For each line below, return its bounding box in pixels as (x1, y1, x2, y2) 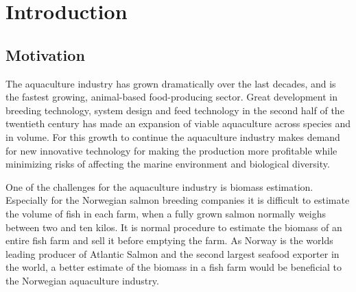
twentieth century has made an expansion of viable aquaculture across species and (5, 116, 351, 131)
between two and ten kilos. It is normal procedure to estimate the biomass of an (5, 220, 342, 234)
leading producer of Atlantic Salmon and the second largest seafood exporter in (5, 246, 340, 261)
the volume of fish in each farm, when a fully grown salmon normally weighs (5, 206, 327, 220)
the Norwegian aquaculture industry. (5, 273, 159, 287)
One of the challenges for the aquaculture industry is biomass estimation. (5, 179, 313, 194)
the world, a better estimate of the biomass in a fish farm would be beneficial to (5, 260, 342, 274)
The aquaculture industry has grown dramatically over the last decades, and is (5, 76, 336, 90)
